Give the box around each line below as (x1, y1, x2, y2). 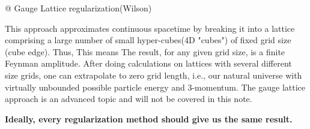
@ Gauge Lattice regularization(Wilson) (5, 2, 152, 14)
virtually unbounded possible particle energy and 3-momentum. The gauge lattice (5, 80, 306, 93)
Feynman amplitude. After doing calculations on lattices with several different (5, 57, 292, 70)
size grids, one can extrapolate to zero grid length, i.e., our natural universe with (5, 68, 302, 81)
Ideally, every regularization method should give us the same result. (5, 112, 293, 125)
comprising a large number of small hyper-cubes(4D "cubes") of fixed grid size (5, 34, 291, 46)
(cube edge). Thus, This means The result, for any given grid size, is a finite (5, 45, 285, 58)
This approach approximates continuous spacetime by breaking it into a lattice (5, 22, 295, 34)
